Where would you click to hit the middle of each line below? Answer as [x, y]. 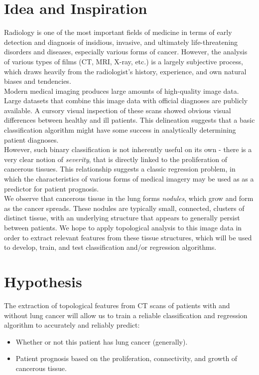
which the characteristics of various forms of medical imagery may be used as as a [129, 179]
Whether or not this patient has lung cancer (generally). [102, 341]
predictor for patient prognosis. [52, 188]
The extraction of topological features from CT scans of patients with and [117, 305]
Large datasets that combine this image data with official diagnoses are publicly [126, 100]
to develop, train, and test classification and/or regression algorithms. [110, 247]
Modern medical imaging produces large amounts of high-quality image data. [122, 91]
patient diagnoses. [31, 139]
